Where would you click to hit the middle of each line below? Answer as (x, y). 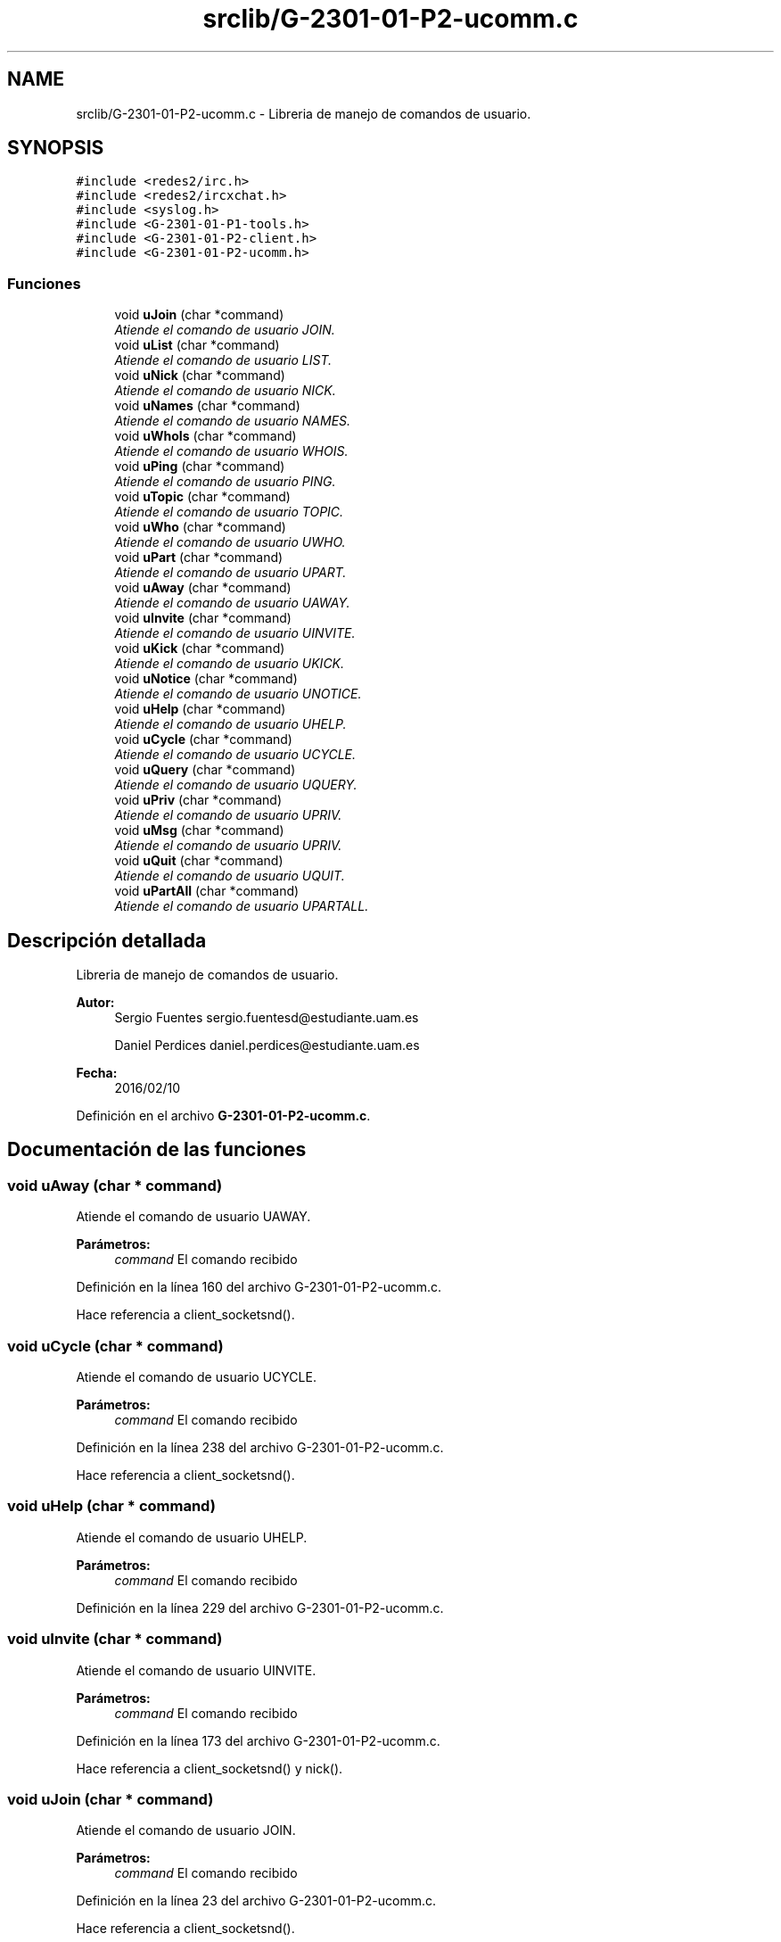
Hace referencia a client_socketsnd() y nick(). (210, 1768)
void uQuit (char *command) (199, 861)
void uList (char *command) (197, 345)
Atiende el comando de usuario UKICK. (230, 664)
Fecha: (97, 1073)
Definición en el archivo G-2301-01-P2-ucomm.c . (223, 1116)
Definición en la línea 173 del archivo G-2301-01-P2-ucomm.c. (258, 1740)
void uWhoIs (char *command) (206, 436)
